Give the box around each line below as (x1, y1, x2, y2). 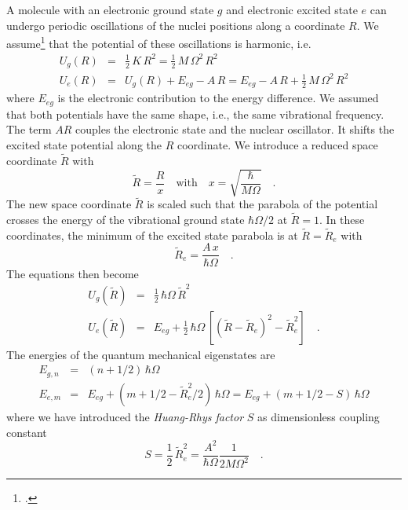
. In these (319, 211, 365, 228)
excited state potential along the (6, 137, 162, 153)
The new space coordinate (6, 196, 132, 212)
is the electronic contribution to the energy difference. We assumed (57, 90, 379, 106)
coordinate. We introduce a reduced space (177, 137, 378, 153)
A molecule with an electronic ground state (6, 2, 214, 17)
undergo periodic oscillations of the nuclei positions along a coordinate (6, 17, 345, 33)
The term (6, 121, 52, 138)
